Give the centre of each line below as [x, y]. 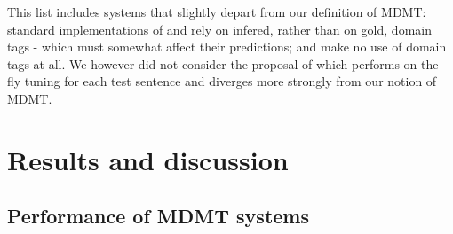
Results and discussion [148, 159]
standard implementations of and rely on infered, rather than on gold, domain [219, 29]
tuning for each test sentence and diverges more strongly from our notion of [230, 81]
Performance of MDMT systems [159, 216]
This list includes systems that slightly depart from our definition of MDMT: [217, 12]
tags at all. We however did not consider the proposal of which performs [203, 63]
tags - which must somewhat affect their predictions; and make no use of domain [227, 47]
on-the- [423, 63]
